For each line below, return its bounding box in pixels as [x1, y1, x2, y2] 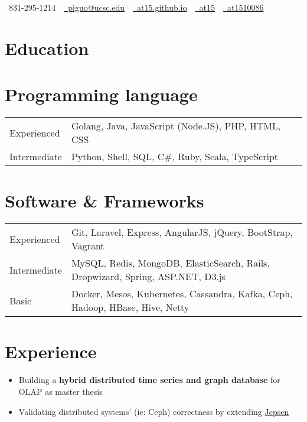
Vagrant [71, 239, 104, 253]
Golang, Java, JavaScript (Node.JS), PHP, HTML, [71, 119, 281, 133]
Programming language [5, 82, 198, 106]
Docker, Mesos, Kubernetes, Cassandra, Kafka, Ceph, [71, 287, 293, 301]
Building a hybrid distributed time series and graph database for [18, 374, 280, 386]
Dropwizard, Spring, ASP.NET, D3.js [71, 270, 226, 284]
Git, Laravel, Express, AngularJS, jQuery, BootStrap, [71, 225, 293, 239]
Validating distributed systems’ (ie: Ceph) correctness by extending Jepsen [18, 405, 289, 417]
